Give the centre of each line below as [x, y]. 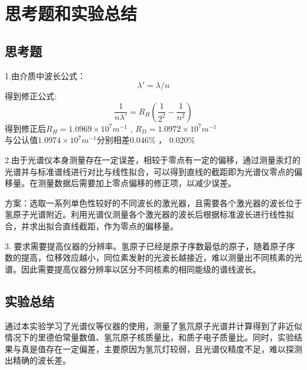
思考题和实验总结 [71, 13]
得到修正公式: [31, 96]
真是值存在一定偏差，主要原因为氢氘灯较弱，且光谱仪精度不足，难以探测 [161, 348]
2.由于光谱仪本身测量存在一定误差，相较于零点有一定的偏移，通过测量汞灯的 [153, 159]
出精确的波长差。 [38, 360]
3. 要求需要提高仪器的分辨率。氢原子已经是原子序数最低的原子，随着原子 [146, 246]
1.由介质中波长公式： [45, 75]
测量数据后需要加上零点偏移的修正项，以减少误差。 [137, 183]
